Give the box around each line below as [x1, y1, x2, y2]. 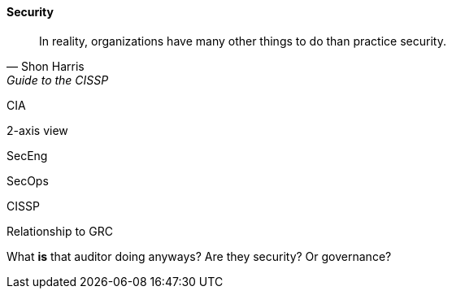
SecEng [7, 148, 48, 163]
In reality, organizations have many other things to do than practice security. [39, 33, 446, 48]
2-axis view [7, 123, 68, 137]
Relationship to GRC [7, 223, 113, 238]
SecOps [7, 173, 49, 188]
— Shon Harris [7, 59, 85, 73]
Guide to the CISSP [7, 72, 109, 87]
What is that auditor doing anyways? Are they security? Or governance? [7, 249, 392, 263]
